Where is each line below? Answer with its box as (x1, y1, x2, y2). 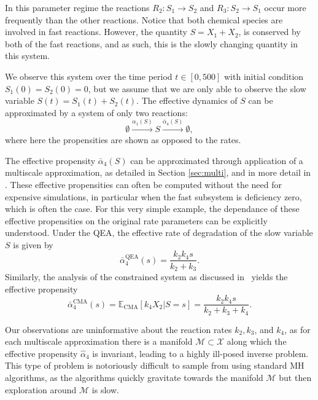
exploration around (5, 383, 77, 396)
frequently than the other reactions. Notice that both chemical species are (5, 13, 283, 26)
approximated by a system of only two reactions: (5, 106, 188, 119)
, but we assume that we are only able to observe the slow (88, 82, 306, 95)
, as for (284, 323, 311, 335)
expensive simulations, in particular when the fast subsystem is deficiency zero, (5, 190, 302, 203)
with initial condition (223, 69, 304, 82)
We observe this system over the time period (5, 69, 173, 82)
